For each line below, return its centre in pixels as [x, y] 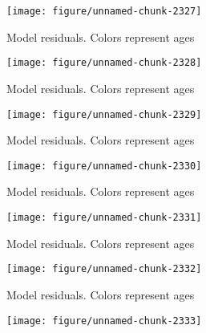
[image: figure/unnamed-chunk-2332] [104, 269]
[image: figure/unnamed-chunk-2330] [104, 166]
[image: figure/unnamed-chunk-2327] [104, 11]
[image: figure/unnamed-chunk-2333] [104, 321]
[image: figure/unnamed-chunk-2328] [104, 63]
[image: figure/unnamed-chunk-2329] [104, 114]
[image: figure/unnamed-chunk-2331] [104, 217]
